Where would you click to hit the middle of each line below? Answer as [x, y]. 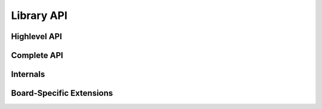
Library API [39, 15]
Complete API [37, 55]
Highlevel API [37, 36]
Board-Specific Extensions [62, 93]
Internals [28, 74]
